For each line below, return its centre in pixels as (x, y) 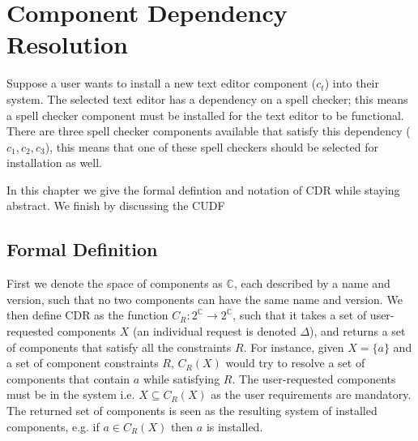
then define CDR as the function (87, 315)
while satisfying (181, 378)
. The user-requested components (314, 378)
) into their (352, 83)
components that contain (68, 378)
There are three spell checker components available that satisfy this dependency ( (209, 131)
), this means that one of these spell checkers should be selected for (211, 146)
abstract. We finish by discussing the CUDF (116, 206)
